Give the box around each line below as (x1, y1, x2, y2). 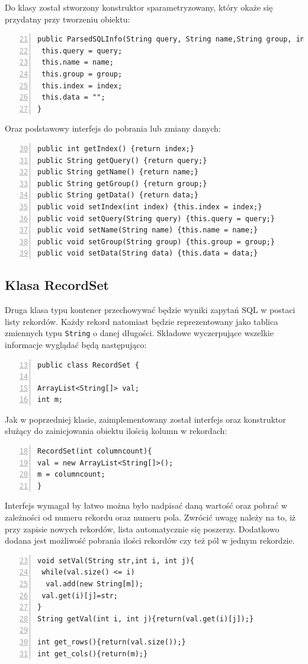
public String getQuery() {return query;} (37, 156, 207, 165)
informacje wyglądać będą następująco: (5, 338, 147, 350)
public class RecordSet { (37, 360, 139, 369)
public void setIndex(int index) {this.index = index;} (37, 202, 262, 211)
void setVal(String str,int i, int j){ (37, 556, 194, 565)
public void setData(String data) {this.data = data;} (37, 249, 258, 258)
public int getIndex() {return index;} (37, 144, 194, 153)
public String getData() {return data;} (37, 191, 199, 200)
